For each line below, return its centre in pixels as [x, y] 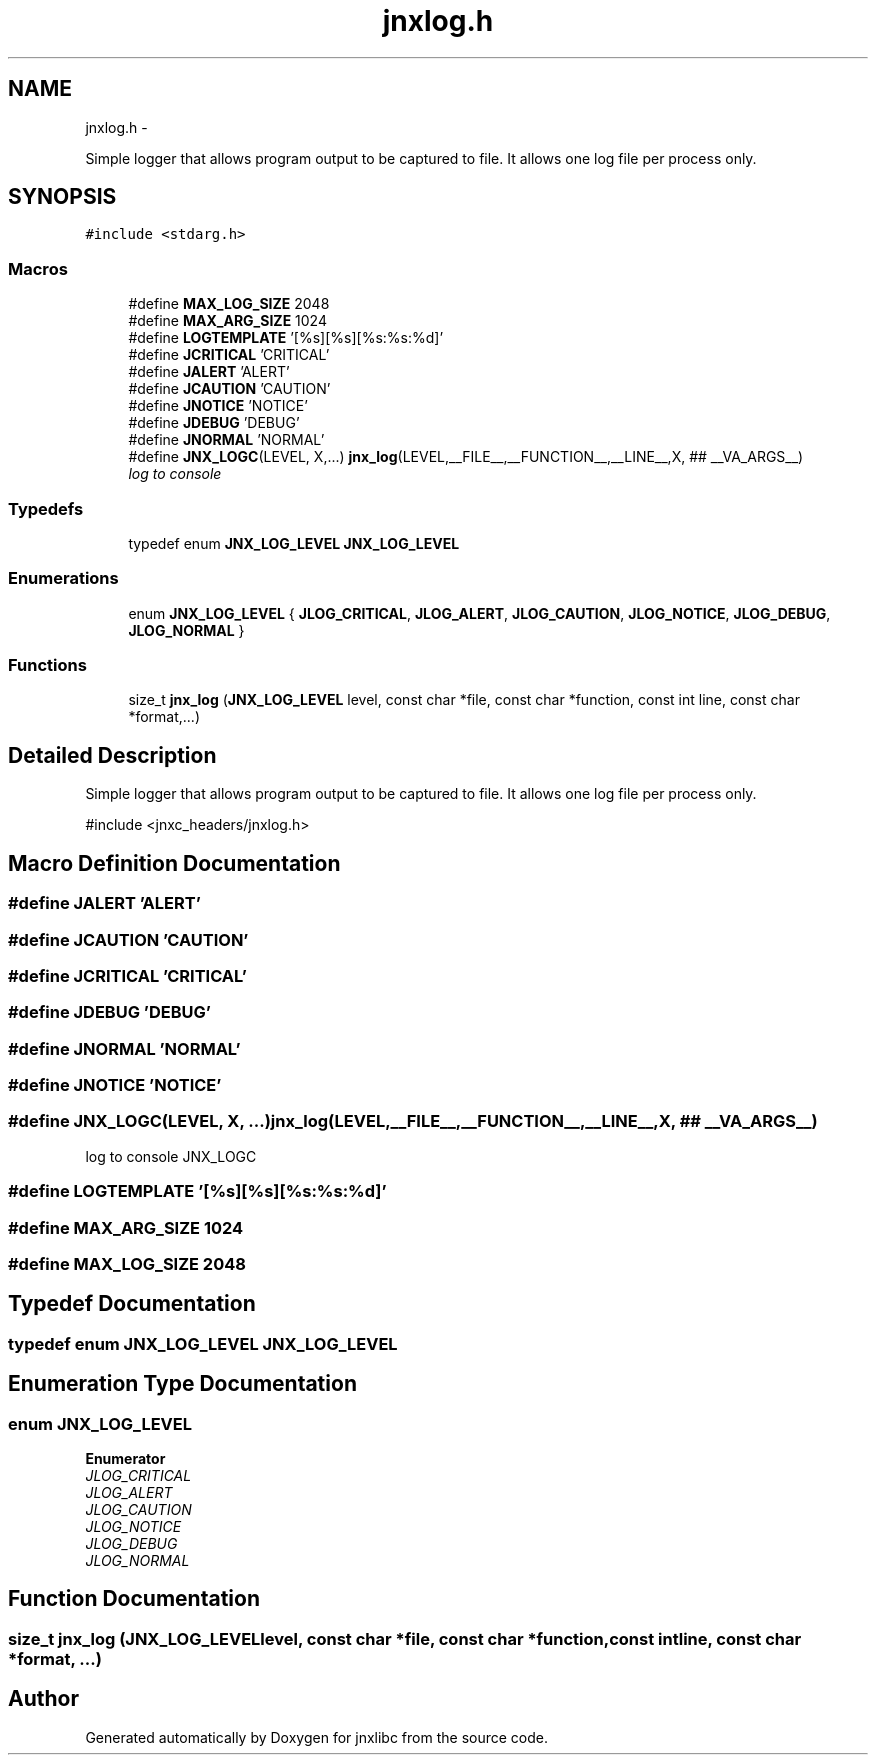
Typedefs [46, 508]
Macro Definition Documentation [174, 863]
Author [43, 1699]
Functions [47, 665]
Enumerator [125, 1458]
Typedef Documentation [132, 1304]
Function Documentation [134, 1599]
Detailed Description [112, 755]
